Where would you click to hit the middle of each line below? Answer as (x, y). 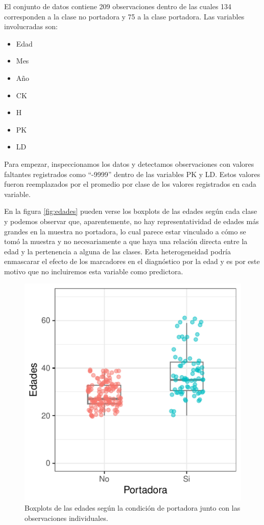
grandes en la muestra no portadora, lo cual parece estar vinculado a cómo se (125, 231)
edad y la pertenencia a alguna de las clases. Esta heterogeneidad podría (117, 251)
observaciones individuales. (66, 518)
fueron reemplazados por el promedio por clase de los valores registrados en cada (130, 184)
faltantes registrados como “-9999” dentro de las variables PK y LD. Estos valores (132, 174)
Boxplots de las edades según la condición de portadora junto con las (133, 508)
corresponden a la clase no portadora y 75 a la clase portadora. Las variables (124, 16)
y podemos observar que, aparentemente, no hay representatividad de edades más (131, 221)
